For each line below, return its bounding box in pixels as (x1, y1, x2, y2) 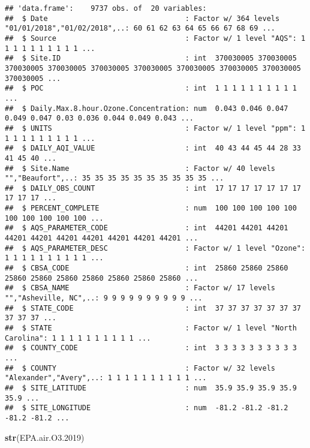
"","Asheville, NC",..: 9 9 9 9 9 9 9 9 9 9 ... (5, 294, 203, 303)
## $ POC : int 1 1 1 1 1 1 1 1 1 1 (5, 84, 297, 93)
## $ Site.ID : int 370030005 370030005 (5, 54, 297, 63)
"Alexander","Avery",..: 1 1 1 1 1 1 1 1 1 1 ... (5, 374, 207, 383)
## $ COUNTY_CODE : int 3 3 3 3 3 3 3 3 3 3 (5, 344, 297, 353)
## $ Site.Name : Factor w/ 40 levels (5, 164, 276, 173)
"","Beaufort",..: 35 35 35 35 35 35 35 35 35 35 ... (5, 174, 224, 183)
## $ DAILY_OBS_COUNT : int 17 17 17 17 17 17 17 (5, 184, 301, 193)
